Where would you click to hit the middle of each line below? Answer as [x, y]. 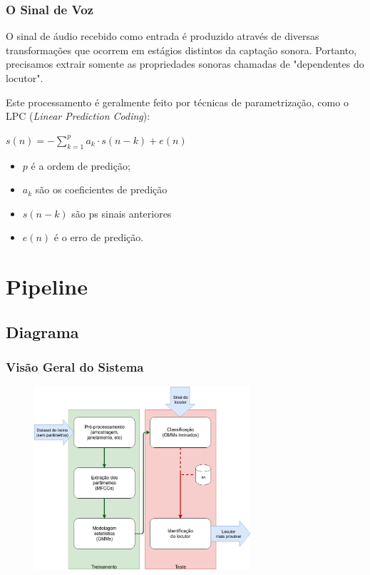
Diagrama [42, 331]
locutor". [25, 78]
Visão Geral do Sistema [75, 367]
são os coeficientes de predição [101, 189]
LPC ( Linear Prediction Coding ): [78, 116]
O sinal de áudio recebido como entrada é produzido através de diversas [163, 36]
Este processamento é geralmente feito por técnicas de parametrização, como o [177, 102]
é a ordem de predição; [81, 165]
